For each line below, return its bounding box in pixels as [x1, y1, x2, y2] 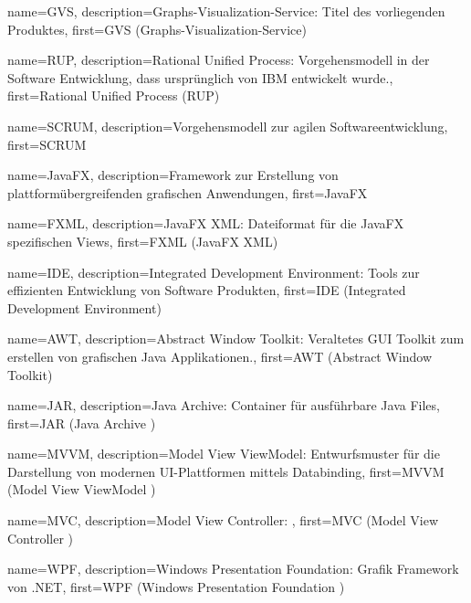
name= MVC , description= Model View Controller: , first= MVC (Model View [7, 511, 439, 530]
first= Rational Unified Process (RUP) [7, 86, 220, 105]
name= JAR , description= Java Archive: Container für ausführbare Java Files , [7, 396, 440, 415]
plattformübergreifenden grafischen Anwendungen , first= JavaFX [7, 183, 368, 202]
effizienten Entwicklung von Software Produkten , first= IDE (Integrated [7, 280, 406, 300]
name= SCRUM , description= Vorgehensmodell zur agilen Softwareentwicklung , [7, 116, 448, 135]
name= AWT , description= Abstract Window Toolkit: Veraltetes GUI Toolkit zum [7, 329, 465, 348]
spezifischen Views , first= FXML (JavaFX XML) [7, 231, 278, 250]
